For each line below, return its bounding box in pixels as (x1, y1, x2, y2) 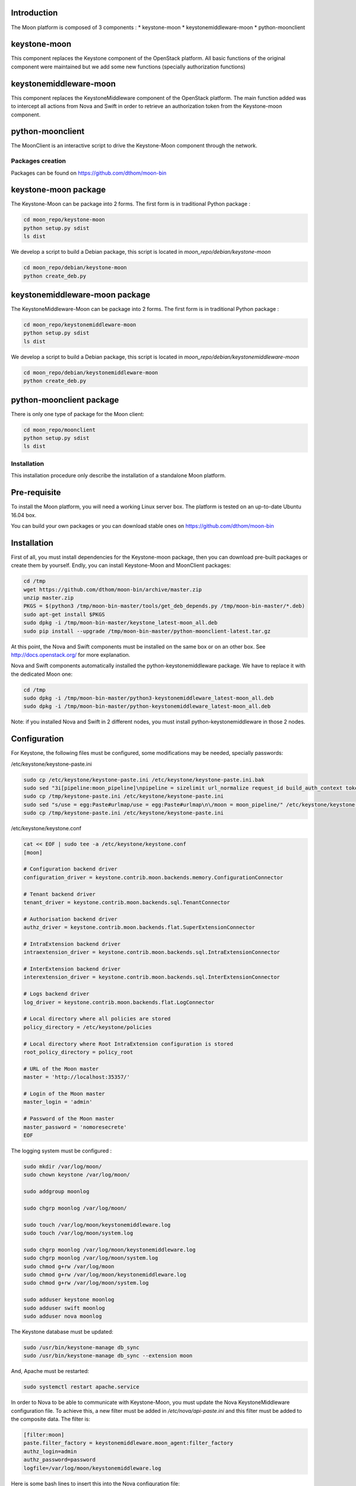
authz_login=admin (23, 1448, 77, 1454)
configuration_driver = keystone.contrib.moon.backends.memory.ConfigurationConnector (23, 874, 284, 881)
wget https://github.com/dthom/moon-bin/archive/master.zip (23, 586, 202, 593)
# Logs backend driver (23, 990, 90, 997)
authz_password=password (23, 1456, 96, 1463)
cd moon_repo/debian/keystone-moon (23, 265, 127, 271)
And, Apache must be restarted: (11, 1368, 89, 1375)
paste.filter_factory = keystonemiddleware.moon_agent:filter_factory (23, 1440, 234, 1447)
